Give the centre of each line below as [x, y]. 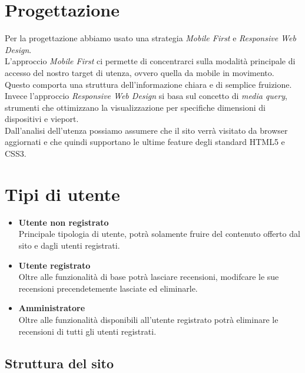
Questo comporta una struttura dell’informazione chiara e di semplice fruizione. [148, 84]
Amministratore [52, 308]
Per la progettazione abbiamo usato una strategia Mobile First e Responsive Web [150, 38]
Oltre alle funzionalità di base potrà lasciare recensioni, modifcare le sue [149, 277]
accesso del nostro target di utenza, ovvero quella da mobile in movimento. [140, 72]
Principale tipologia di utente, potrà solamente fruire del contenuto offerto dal [159, 234]
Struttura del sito [59, 363]
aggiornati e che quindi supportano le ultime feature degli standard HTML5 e [145, 142]
